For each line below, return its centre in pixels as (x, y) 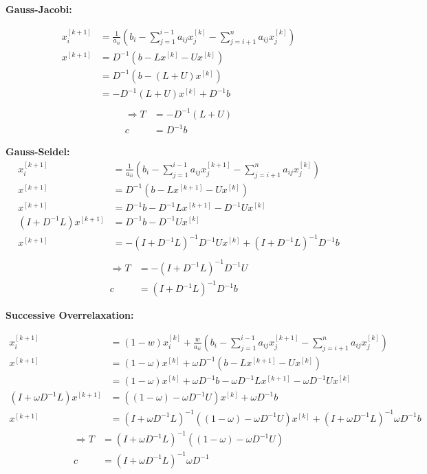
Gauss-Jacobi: (39, 9)
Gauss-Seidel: (38, 151)
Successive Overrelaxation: (70, 315)
